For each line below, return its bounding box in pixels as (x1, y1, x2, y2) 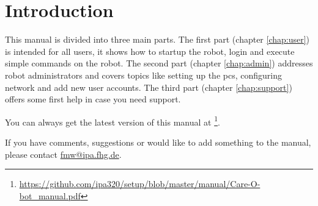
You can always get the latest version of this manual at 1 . (5, 113, 220, 128)
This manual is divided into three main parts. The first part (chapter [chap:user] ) (5, 33, 310, 46)
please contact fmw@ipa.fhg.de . (5, 147, 122, 160)
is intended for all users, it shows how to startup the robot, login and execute (5, 44, 295, 57)
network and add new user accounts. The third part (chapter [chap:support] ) (5, 80, 292, 93)
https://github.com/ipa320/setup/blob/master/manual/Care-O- (19, 177, 261, 190)
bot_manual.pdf (19, 189, 81, 202)
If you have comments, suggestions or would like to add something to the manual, (5, 135, 311, 148)
